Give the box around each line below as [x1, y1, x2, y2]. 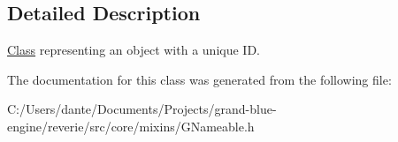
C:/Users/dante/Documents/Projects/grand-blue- [7, 100, 277, 118]
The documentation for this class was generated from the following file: [7, 70, 392, 88]
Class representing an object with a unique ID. [7, 41, 260, 59]
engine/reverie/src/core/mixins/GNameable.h [7, 116, 255, 135]
